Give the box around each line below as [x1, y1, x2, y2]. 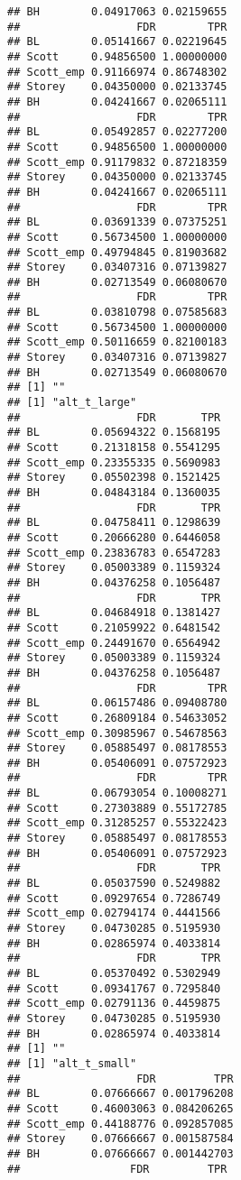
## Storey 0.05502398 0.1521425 [7, 471, 221, 484]
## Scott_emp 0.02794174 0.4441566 [7, 907, 221, 920]
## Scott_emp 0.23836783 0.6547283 [7, 546, 221, 559]
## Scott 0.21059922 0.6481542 [7, 621, 221, 634]
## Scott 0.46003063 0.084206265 [7, 1102, 234, 1115]
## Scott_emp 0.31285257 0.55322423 [7, 816, 227, 830]
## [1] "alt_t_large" [7, 396, 137, 410]
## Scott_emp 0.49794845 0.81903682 [7, 245, 227, 259]
